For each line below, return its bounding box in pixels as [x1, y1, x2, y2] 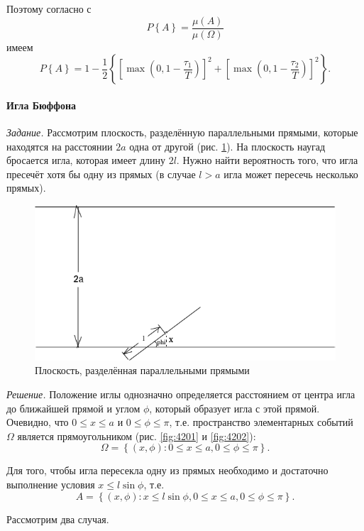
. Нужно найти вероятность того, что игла [176, 153, 358, 168]
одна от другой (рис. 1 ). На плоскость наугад [129, 138, 326, 153]
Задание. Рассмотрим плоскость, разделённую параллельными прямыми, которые [6, 125, 358, 140]
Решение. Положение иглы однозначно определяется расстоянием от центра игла [6, 387, 355, 402]
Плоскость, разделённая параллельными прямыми [35, 363, 250, 378]
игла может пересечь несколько [224, 166, 358, 181]
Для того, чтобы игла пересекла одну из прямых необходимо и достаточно [6, 463, 329, 478]
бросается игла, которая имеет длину [6, 153, 165, 168]
